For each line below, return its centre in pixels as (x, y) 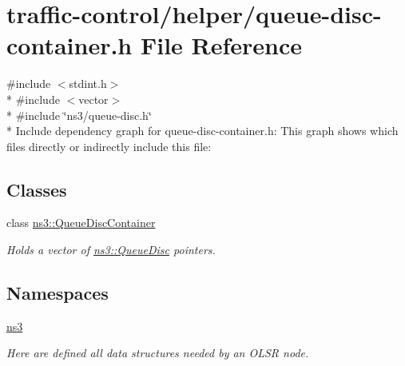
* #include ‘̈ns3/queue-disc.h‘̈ (79, 115)
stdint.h (88, 84)
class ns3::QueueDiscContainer (81, 223)
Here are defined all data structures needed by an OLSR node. (158, 353)
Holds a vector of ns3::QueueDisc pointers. (111, 250)
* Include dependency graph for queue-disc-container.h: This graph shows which (202, 131)
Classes (37, 189)
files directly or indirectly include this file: (109, 146)
